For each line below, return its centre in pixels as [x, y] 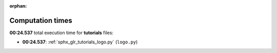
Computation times [41, 20]
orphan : [18, 6]
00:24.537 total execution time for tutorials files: [62, 33]
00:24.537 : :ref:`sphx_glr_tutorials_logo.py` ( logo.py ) [80, 42]
